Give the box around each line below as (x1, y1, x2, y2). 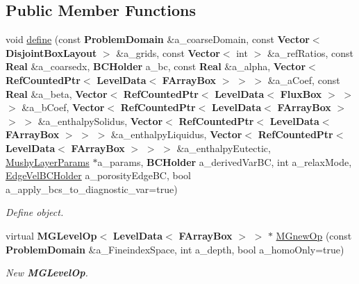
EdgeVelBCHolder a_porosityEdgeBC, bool (6, 168, 191, 183)
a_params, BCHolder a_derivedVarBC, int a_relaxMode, (97, 154, 352, 169)
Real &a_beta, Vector (6, 86, 108, 101)
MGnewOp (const (276, 228, 352, 242)
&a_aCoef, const (267, 72, 340, 87)
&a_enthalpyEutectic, (176, 140, 271, 155)
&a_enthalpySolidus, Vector (37, 113, 163, 128)
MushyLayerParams (6, 154, 90, 169)
